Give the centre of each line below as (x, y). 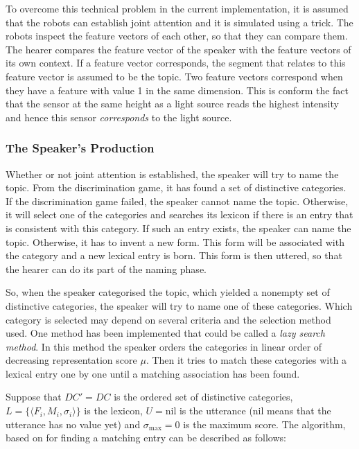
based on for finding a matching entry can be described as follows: (146, 438)
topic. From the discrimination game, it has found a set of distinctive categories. (176, 187)
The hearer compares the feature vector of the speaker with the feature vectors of (178, 49)
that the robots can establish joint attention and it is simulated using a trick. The (179, 22)
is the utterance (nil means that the (255, 411)
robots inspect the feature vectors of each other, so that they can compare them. (177, 36)
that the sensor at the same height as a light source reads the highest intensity (172, 104)
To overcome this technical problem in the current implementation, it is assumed (177, 8)
